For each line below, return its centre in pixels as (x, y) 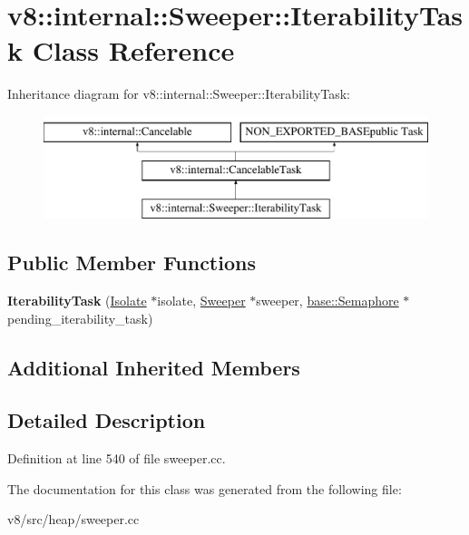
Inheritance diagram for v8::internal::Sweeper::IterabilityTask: (179, 94)
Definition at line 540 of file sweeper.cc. (117, 458)
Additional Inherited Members (154, 367)
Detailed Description (107, 420)
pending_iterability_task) (80, 318)
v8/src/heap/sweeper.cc (73, 519)
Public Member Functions (132, 263)
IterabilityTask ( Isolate (77, 301)
